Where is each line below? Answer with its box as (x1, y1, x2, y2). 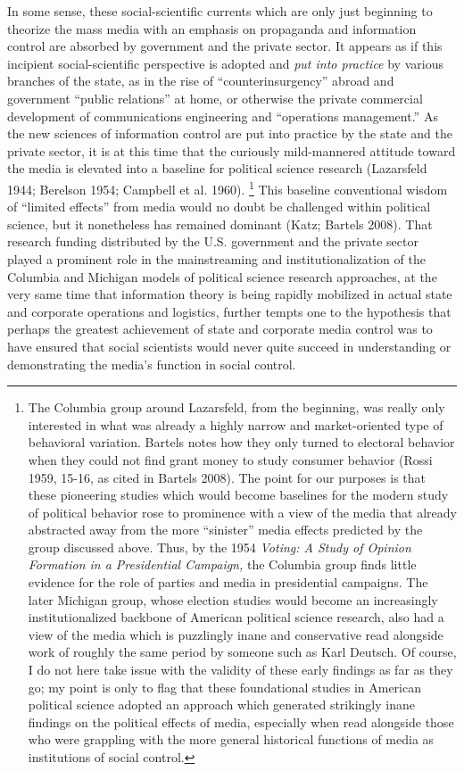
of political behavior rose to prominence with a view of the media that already (28, 502, 457, 521)
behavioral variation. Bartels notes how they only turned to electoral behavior (28, 433, 455, 452)
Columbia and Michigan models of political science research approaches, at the (7, 267, 437, 286)
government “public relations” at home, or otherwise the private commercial (7, 88, 423, 107)
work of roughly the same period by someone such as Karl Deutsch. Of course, (28, 642, 457, 661)
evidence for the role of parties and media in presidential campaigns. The (28, 573, 428, 592)
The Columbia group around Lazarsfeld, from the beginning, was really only (28, 398, 445, 417)
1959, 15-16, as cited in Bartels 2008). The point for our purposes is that (28, 468, 427, 486)
